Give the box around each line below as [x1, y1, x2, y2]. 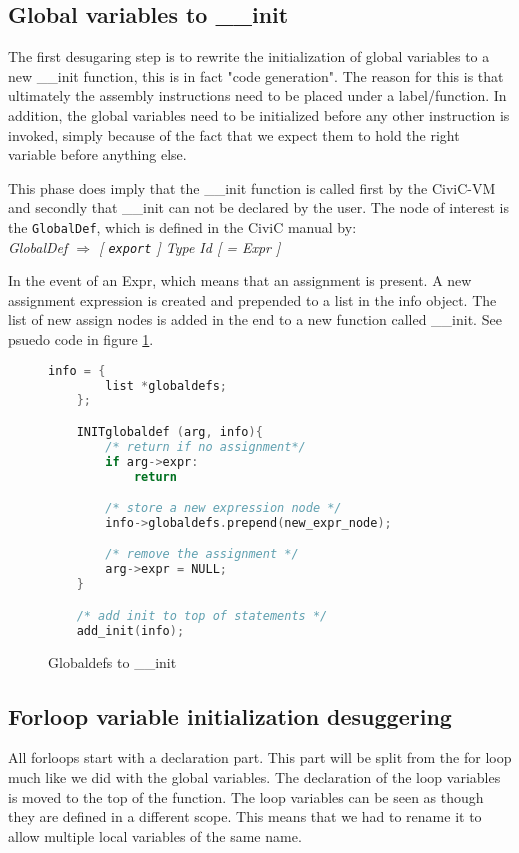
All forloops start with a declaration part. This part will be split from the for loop [8, 747, 512, 768]
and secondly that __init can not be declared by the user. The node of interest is [8, 197, 509, 218]
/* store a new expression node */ [105, 501, 342, 516]
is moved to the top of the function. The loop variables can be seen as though [8, 786, 484, 807]
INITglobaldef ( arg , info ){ [76, 424, 263, 439]
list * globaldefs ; [105, 378, 228, 393]
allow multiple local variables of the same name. [8, 825, 302, 846]
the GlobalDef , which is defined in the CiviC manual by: [8, 216, 357, 237]
